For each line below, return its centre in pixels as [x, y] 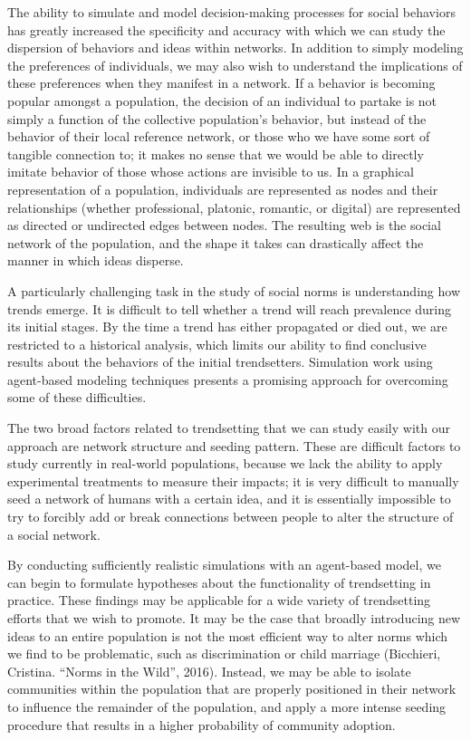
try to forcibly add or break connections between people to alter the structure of [231, 517]
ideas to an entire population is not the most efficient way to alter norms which [228, 635]
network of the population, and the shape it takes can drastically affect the [216, 242]
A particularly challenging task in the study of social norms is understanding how [234, 290]
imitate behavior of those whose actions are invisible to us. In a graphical [211, 172]
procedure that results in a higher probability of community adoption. [202, 724]
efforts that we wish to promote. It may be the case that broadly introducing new [234, 618]
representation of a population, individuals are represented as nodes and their [223, 189]
